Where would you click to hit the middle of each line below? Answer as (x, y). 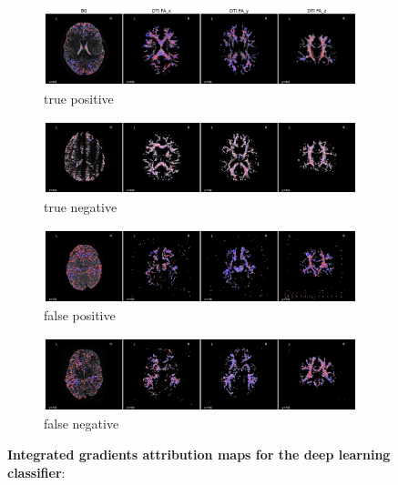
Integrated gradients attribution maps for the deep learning (199, 454)
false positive (80, 315)
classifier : (36, 472)
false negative (82, 424)
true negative (81, 207)
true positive (79, 98)
